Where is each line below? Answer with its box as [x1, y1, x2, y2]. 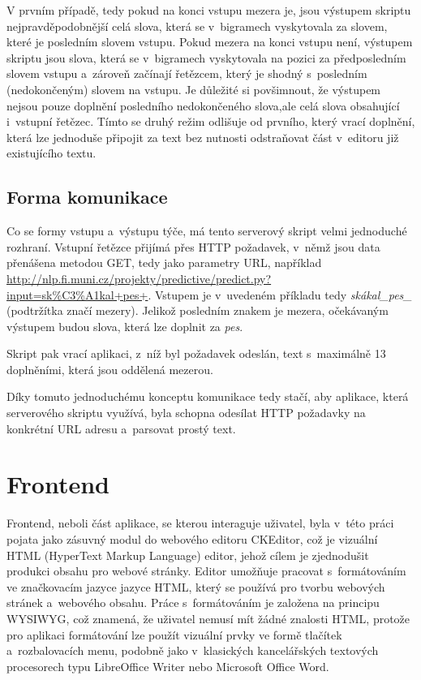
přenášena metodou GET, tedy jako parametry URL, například [6, 254, 322, 271]
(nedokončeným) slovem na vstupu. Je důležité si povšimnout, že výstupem [6, 80, 381, 97]
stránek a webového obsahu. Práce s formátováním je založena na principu [6, 594, 380, 611]
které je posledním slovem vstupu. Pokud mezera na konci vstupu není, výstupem [6, 33, 413, 50]
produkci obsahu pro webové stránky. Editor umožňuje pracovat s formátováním [6, 562, 406, 579]
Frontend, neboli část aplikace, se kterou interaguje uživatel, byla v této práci [6, 514, 394, 532]
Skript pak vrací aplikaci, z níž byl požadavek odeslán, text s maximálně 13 [6, 345, 386, 362]
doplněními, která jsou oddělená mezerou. [6, 360, 213, 377]
